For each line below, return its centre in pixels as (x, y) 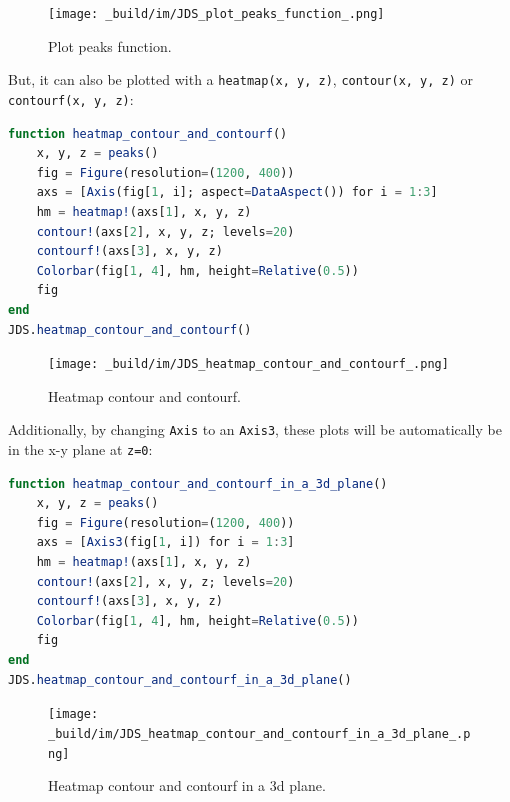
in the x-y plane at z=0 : (80, 449)
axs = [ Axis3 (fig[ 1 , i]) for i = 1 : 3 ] (165, 542)
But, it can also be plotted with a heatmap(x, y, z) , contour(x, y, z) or (241, 79)
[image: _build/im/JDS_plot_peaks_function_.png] (216, 14)
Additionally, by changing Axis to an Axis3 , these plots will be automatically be (255, 429)
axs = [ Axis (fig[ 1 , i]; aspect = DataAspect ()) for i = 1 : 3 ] (237, 192)
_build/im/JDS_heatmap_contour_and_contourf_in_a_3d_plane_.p (259, 733)
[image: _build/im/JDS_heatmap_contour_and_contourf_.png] (248, 364)
